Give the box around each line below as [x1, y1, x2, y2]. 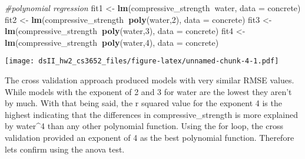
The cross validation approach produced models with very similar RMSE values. [5, 74, 294, 86]
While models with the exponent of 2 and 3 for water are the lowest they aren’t [5, 85, 292, 97]
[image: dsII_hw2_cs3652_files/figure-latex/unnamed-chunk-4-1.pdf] [5, 57, 279, 66]
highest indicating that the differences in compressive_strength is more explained [5, 108, 298, 120]
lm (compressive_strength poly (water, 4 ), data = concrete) [5, 36, 219, 48]
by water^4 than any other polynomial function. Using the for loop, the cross [5, 120, 283, 132]
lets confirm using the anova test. [5, 143, 125, 155]
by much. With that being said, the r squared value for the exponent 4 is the [5, 97, 282, 109]
